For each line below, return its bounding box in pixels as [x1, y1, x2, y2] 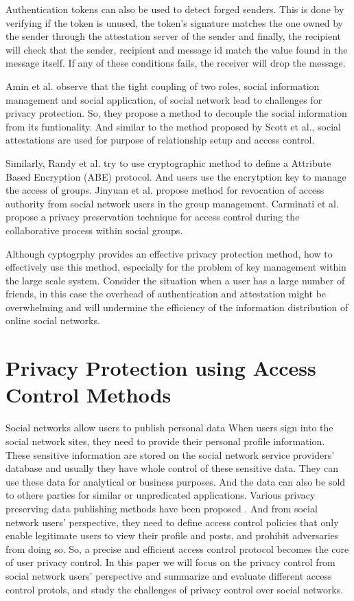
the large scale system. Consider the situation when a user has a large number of [5, 273, 345, 287]
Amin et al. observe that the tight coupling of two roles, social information [5, 78, 320, 93]
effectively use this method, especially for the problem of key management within [5, 260, 346, 274]
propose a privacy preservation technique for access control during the [5, 209, 300, 224]
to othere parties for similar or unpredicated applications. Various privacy [5, 488, 316, 502]
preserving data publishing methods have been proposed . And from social [5, 501, 318, 515]
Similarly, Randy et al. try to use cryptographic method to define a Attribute [5, 155, 331, 170]
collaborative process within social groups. [5, 223, 183, 237]
